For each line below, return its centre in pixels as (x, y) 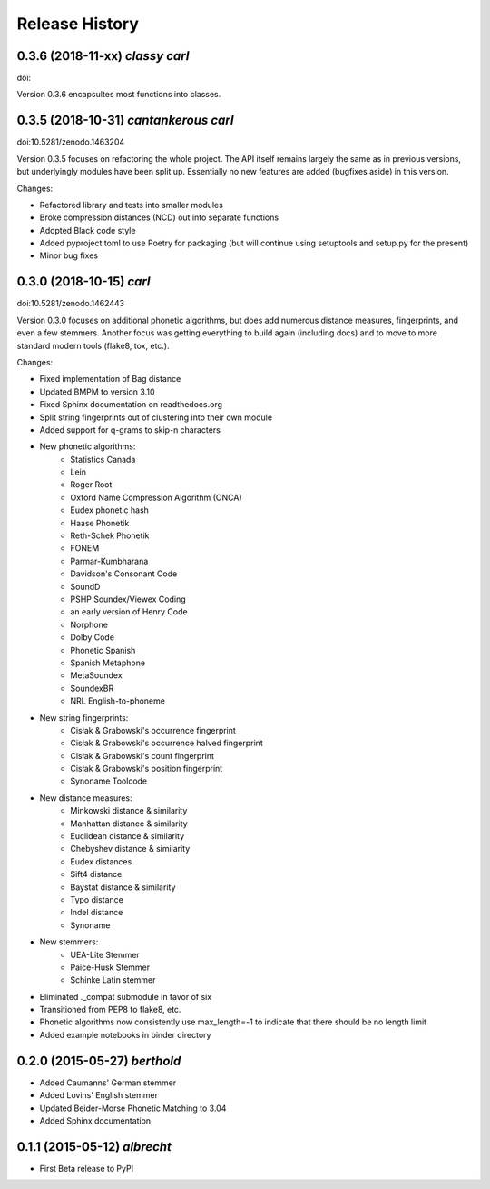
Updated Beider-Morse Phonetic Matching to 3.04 (133, 1108)
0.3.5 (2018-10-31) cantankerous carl (125, 120)
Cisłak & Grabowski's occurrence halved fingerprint (167, 743)
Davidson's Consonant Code (124, 574)
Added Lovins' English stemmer (99, 1095)
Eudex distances (101, 861)
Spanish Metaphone (108, 663)
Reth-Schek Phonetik (110, 535)
